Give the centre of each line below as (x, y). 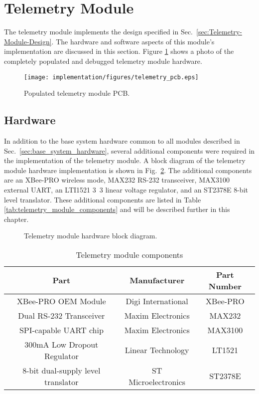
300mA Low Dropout (62, 344)
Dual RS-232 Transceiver (62, 315)
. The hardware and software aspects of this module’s (133, 41)
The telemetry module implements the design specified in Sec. (99, 32)
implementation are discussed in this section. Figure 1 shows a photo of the (119, 51)
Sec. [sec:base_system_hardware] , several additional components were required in (129, 150)
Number (225, 286)
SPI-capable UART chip (61, 330)
